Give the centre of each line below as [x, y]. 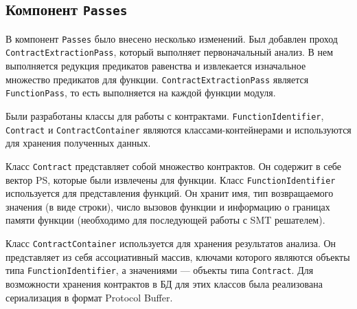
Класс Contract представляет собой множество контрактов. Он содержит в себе [174, 166]
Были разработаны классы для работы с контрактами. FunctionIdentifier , [165, 116]
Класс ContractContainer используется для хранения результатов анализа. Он [171, 243]
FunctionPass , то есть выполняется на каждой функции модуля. [141, 93]
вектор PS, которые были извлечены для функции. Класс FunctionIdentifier [171, 179]
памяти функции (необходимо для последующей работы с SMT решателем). [165, 220]
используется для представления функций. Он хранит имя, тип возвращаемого [170, 193]
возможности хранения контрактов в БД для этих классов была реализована [164, 283]
